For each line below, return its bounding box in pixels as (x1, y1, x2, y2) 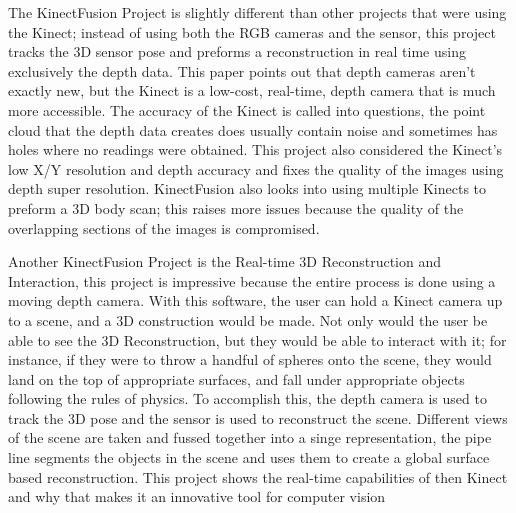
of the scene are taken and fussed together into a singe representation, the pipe (8, 427, 492, 448)
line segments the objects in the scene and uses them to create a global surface (8, 447, 490, 468)
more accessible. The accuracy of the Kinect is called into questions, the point (8, 99, 486, 120)
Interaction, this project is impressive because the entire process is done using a (8, 270, 496, 291)
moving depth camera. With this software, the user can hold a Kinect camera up (8, 290, 503, 311)
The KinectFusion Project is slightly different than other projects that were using (8, 2, 507, 22)
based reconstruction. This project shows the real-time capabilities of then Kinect (8, 466, 508, 487)
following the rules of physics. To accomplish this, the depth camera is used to (8, 388, 487, 409)
